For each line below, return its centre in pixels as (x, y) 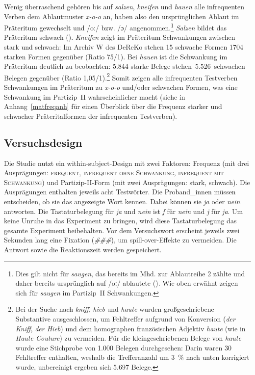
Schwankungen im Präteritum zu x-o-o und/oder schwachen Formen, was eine (121, 87)
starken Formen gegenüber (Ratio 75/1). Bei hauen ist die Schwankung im (116, 56)
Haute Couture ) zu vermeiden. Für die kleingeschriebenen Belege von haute (128, 338)
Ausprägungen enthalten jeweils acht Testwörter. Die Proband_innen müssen (120, 192)
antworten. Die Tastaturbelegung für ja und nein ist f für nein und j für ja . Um (124, 211)
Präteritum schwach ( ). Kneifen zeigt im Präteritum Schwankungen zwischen (120, 37)
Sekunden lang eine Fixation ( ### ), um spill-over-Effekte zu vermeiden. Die (120, 240)
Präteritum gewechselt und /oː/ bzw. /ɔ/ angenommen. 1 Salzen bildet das (115, 27)
